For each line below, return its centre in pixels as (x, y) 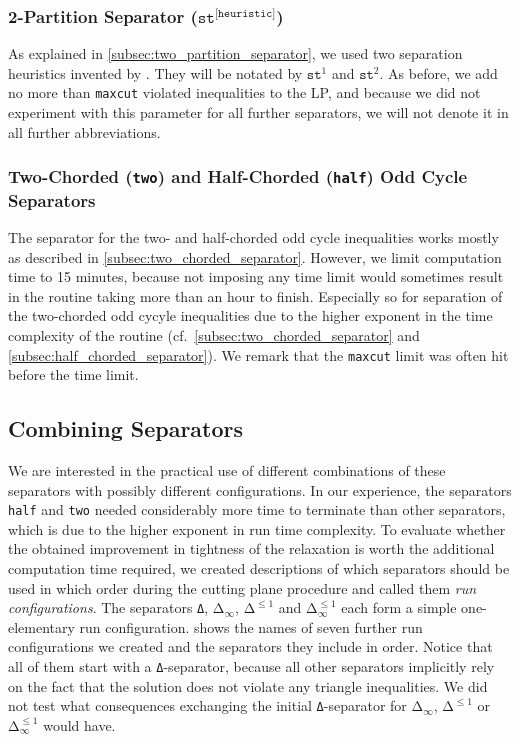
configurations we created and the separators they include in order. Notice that (250, 646)
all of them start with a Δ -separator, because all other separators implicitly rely (251, 666)
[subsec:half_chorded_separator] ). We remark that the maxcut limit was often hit (258, 354)
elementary (41, 626)
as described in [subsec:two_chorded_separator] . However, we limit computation (255, 256)
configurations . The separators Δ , (108, 607)
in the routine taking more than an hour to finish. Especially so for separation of (255, 295)
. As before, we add (438, 72)
